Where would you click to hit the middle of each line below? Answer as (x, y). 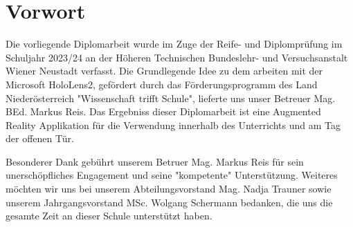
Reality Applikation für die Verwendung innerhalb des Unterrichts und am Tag (173, 125)
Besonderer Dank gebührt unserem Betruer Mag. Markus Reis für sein (155, 161)
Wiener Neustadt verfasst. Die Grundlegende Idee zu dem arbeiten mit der (164, 71)
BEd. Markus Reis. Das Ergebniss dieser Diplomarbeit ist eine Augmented (163, 111)
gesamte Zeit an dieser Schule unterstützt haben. (109, 216)
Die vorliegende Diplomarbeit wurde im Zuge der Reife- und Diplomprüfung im (174, 44)
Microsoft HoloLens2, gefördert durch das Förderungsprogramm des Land (162, 84)
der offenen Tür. (40, 138)
